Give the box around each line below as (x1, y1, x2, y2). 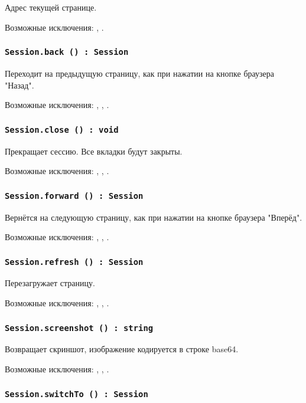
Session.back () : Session (5, 47, 129, 57)
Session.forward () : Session (5, 191, 144, 201)
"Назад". (5, 78, 34, 91)
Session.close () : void (5, 124, 119, 135)
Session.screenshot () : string (5, 323, 154, 333)
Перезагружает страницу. (5, 277, 95, 289)
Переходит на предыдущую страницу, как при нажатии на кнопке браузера (5, 67, 274, 79)
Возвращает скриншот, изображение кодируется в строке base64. (5, 343, 239, 355)
